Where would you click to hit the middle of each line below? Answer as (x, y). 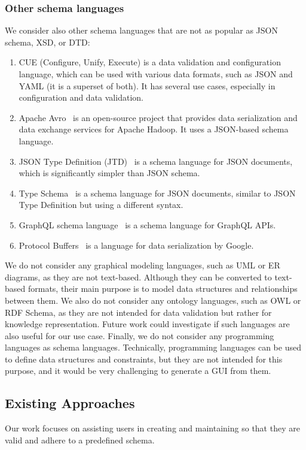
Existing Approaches (70, 403)
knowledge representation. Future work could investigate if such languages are (147, 324)
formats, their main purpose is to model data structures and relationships (163, 289)
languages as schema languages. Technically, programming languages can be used (153, 347)
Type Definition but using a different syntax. (101, 205)
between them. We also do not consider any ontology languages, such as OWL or (153, 300)
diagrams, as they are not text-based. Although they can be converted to (138, 277)
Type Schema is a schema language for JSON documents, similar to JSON (157, 193)
